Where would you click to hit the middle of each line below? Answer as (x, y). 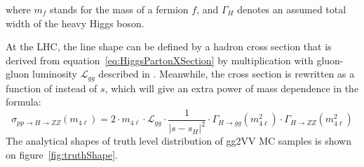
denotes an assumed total (292, 9)
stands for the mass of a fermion (119, 9)
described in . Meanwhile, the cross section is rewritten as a (227, 74)
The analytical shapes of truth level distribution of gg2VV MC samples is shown (178, 141)
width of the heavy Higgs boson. (75, 23)
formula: (23, 102)
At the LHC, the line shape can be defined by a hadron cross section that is (169, 46)
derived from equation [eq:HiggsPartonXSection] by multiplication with (160, 60)
